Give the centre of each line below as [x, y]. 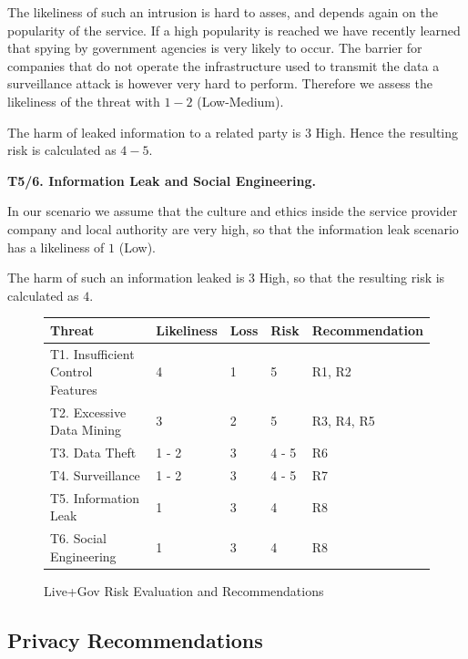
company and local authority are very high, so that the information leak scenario [233, 228]
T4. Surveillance [95, 474]
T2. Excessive [88, 412]
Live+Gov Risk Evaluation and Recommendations [184, 590]
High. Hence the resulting [387, 132]
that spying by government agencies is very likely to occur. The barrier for [215, 48]
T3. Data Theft [93, 453]
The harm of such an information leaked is [126, 278]
